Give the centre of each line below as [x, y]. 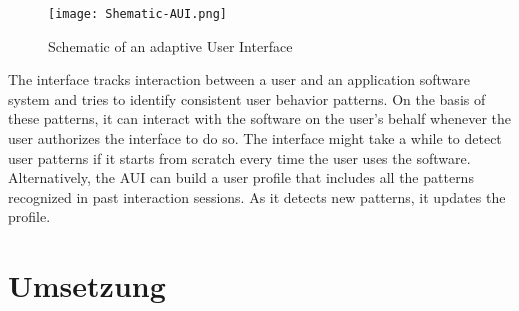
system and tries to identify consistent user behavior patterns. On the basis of [247, 98]
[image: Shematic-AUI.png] [137, 14]
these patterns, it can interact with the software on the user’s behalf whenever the [259, 118]
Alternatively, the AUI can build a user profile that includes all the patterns [241, 177]
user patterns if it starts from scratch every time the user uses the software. [239, 157]
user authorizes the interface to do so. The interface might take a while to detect [255, 138]
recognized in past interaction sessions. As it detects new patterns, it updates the [257, 196]
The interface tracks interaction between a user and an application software [239, 79]
